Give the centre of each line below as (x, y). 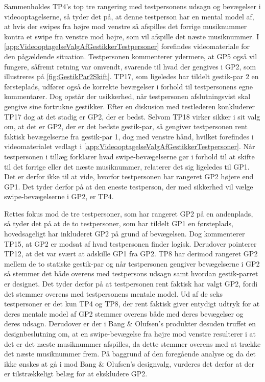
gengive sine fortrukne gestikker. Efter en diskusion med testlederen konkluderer (129, 106)
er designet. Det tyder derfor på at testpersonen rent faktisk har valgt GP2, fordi (131, 284)
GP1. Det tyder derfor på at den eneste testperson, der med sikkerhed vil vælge (129, 186)
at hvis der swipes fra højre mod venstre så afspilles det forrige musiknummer (126, 26)
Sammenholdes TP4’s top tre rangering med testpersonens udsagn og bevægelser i (132, 6)
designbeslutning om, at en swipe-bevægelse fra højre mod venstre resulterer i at (130, 333)
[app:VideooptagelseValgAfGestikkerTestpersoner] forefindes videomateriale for (127, 46)
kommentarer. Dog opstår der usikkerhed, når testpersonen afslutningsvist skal (127, 96)
